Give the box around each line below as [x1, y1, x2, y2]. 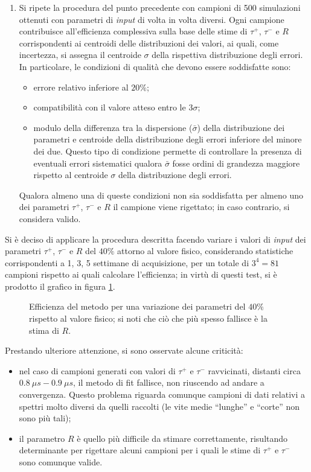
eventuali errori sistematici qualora [33, 156, 162, 169]
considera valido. [19, 212, 81, 225]
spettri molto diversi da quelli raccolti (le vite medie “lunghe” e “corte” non [19, 400, 300, 412]
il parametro [19, 432, 65, 444]
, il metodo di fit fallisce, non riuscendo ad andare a [72, 376, 265, 389]
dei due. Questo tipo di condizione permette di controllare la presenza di [33, 144, 302, 157]
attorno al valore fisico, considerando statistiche [117, 244, 293, 257]
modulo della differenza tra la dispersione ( [33, 121, 193, 133]
